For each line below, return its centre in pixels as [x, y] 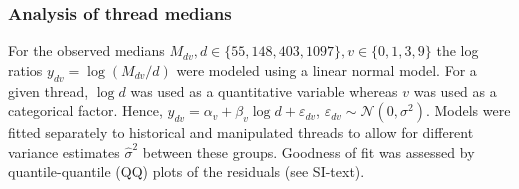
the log [457, 50]
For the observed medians [86, 50]
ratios [25, 69]
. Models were [468, 110]
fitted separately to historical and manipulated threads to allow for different [241, 132]
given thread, [48, 90]
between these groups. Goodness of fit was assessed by [308, 151]
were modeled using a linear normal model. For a [326, 69]
